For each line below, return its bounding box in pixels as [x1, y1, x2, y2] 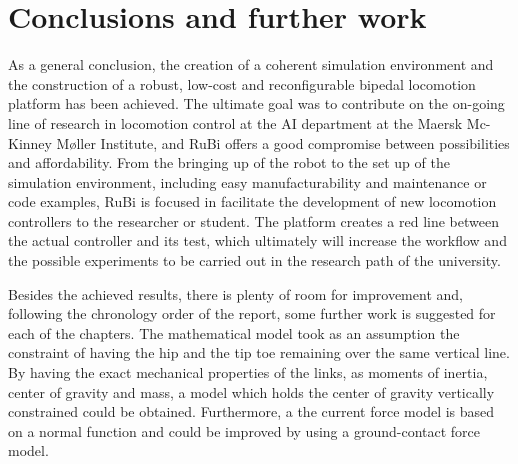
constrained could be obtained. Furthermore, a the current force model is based [8, 401, 495, 422]
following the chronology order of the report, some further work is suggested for [8, 303, 496, 324]
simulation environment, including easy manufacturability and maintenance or [8, 171, 487, 192]
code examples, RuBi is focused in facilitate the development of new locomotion [8, 191, 497, 212]
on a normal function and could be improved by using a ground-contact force [8, 420, 480, 441]
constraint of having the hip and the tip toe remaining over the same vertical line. [8, 342, 510, 363]
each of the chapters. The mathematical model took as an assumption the [8, 322, 460, 343]
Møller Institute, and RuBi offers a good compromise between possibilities [56, 132, 510, 153]
